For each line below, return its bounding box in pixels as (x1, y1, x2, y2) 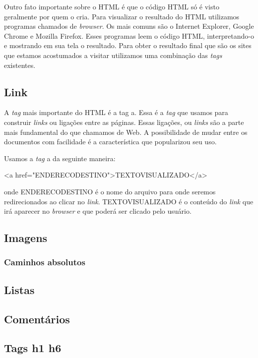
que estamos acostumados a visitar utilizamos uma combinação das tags (4, 50, 222, 60)
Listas (4, 282, 35, 297)
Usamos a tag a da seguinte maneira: (4, 153, 116, 163)
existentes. (4, 60, 36, 70)
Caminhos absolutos (4, 256, 85, 268)
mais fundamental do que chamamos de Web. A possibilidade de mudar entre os (4, 126, 248, 137)
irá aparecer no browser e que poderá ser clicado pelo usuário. (4, 206, 192, 216)
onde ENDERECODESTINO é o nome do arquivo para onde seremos (4, 186, 216, 196)
